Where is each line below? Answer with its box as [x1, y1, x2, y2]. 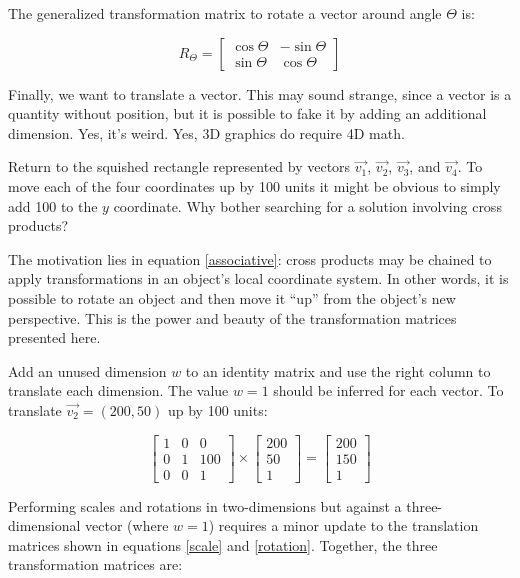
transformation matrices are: [8, 554, 183, 575]
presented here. [8, 327, 101, 348]
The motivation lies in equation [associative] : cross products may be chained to [8, 248, 492, 269]
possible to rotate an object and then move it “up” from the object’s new [8, 287, 456, 308]
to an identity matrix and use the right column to [185, 360, 491, 381]
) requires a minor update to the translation [208, 515, 479, 536]
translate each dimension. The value [8, 380, 229, 401]
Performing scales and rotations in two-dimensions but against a [8, 495, 402, 516]
